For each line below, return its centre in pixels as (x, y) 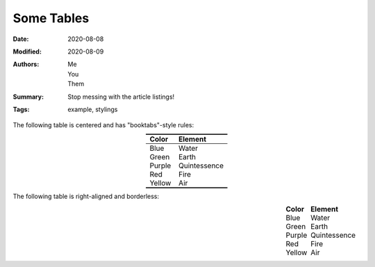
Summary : (28, 97)
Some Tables (51, 18)
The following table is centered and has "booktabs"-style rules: (103, 125)
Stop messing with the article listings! (121, 97)
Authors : (26, 64)
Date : (21, 39)
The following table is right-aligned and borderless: (86, 196)
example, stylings (93, 109)
